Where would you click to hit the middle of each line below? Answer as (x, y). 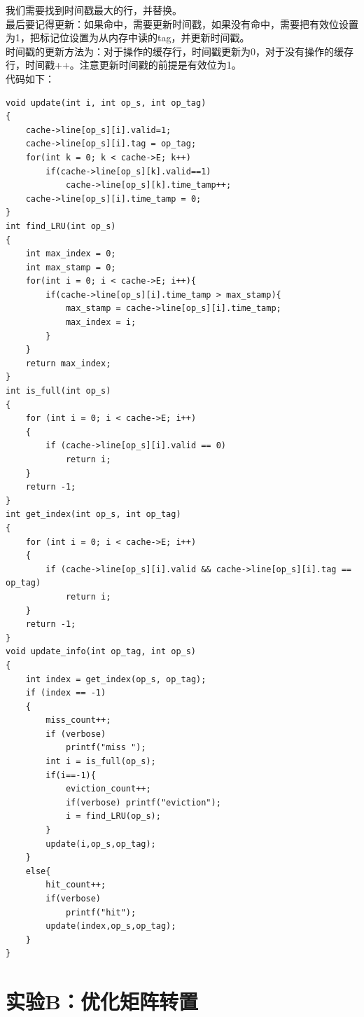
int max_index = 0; (71, 254)
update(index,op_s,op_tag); (111, 926)
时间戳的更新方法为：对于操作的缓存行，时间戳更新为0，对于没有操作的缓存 (180, 51)
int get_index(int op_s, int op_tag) (93, 514)
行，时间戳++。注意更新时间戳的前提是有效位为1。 (124, 65)
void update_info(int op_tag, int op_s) (101, 652)
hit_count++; (76, 885)
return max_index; (68, 363)
